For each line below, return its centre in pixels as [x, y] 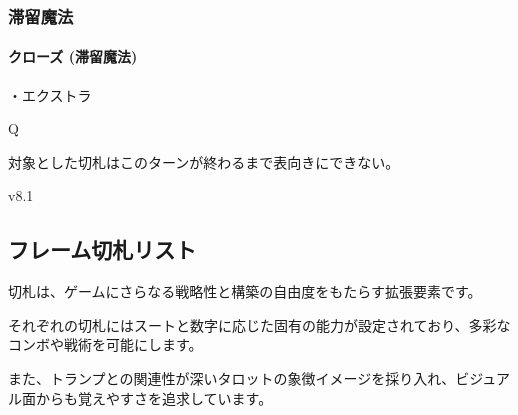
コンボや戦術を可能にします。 [105, 344]
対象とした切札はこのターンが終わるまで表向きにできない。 [204, 161]
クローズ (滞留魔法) [73, 56]
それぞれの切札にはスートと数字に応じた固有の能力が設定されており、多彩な [259, 324]
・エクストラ [50, 94]
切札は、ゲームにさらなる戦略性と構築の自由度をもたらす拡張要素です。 [245, 291]
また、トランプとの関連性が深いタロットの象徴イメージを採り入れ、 [232, 378]
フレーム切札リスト [102, 249]
